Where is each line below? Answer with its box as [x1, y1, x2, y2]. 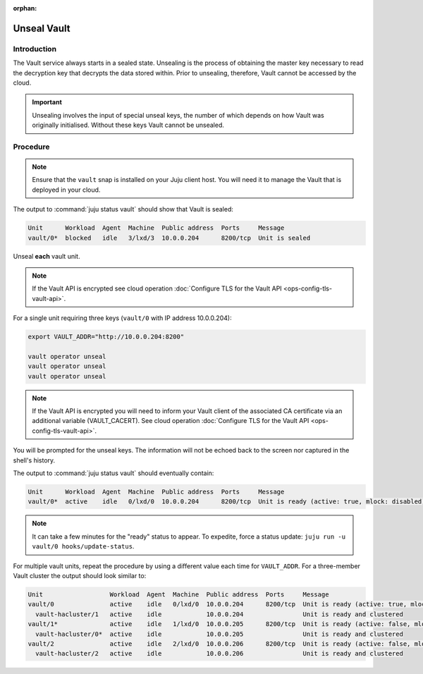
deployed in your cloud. [32, 185, 101, 194]
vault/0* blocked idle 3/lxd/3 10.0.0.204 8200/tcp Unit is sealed [27, 233, 311, 242]
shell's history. [13, 455, 56, 465]
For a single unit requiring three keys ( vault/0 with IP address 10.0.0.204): [13, 314, 232, 322]
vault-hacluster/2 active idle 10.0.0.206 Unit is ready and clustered [35, 649, 403, 658]
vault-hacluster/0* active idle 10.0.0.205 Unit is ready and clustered [35, 630, 403, 638]
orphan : [13, 4, 37, 12]
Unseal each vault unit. [13, 252, 80, 260]
